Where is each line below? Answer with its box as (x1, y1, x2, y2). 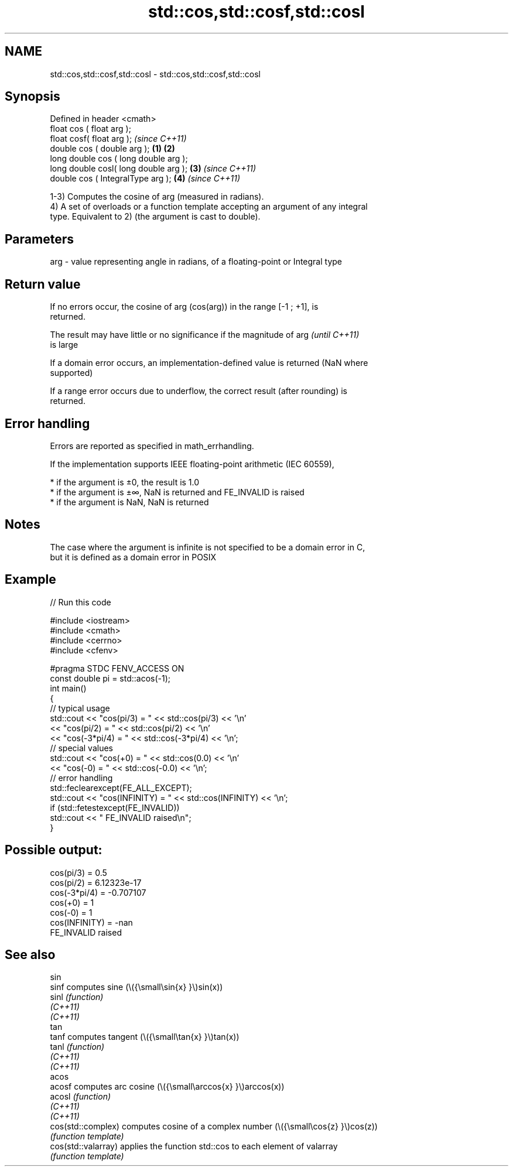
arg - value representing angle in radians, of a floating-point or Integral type (50, 256, 343, 267)
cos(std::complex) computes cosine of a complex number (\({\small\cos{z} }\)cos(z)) (50, 1121, 378, 1132)
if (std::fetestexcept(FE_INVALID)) (50, 802, 180, 813)
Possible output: (5, 843, 102, 858)
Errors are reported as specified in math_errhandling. (50, 440, 254, 451)
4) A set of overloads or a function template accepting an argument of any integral (50, 201, 368, 212)
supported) (50, 368, 93, 378)
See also (5, 947, 56, 962)
